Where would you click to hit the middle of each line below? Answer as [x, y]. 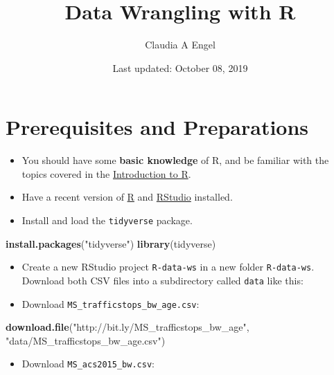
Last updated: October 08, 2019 [180, 67]
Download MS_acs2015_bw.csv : [88, 364]
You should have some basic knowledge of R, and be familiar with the [175, 160]
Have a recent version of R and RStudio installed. [127, 197]
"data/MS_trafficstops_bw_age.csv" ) [86, 340]
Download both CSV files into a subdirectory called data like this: [162, 280]
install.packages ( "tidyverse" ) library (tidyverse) [111, 243]
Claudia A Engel [180, 45]
